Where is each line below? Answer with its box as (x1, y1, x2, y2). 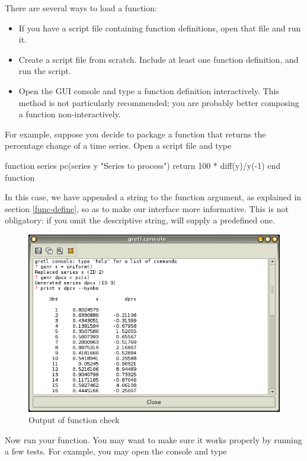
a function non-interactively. (18, 108, 121, 120)
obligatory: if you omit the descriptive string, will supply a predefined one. (5, 214, 275, 226)
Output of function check (28, 414, 120, 426)
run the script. (18, 65, 71, 77)
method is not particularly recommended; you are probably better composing (18, 96, 299, 108)
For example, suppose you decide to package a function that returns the (5, 127, 266, 140)
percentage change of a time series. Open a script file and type (5, 139, 232, 152)
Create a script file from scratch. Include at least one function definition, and (18, 53, 299, 65)
